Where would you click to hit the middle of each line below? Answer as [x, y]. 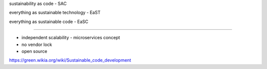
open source [34, 51]
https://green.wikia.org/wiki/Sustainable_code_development [70, 60]
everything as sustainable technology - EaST [55, 13]
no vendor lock [37, 45]
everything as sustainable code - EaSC [49, 22]
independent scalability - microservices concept [71, 38]
